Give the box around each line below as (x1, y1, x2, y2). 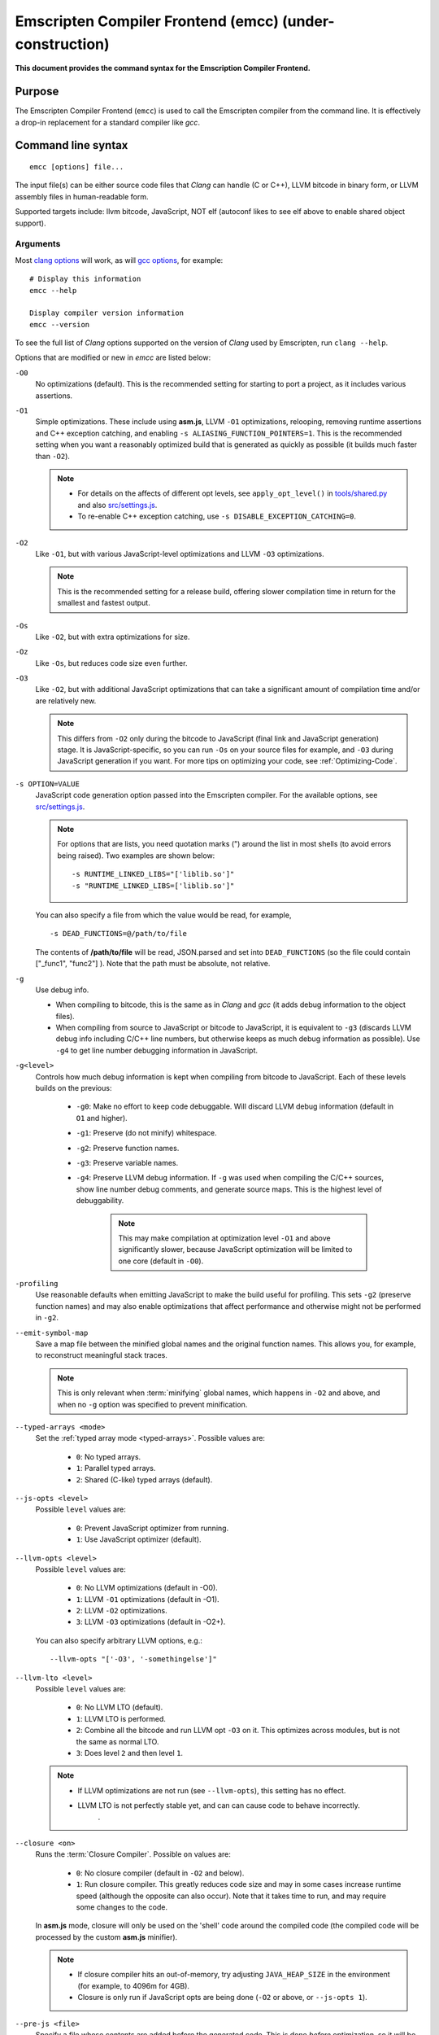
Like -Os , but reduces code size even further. (35, 658, 188, 667)
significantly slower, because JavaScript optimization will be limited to (118, 1245, 353, 1254)
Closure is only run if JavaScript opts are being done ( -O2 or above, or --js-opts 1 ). (77, 1993, 367, 2002)
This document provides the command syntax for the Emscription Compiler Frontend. (15, 63, 311, 73)
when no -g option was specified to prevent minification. (57, 1399, 248, 1409)
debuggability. (76, 1196, 124, 1206)
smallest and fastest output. (57, 598, 150, 608)
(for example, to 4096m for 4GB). (77, 1980, 190, 1990)
